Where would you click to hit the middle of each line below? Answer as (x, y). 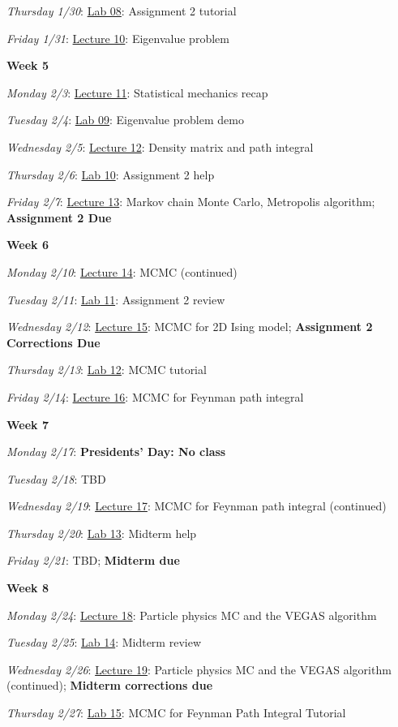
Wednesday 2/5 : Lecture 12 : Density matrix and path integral (160, 146)
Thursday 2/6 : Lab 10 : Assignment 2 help (111, 174)
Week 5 (28, 65)
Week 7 (28, 424)
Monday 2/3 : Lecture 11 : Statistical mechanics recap (137, 92)
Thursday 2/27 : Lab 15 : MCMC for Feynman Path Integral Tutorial (176, 713)
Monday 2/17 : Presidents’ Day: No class (116, 452)
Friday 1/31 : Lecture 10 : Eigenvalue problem (118, 38)
